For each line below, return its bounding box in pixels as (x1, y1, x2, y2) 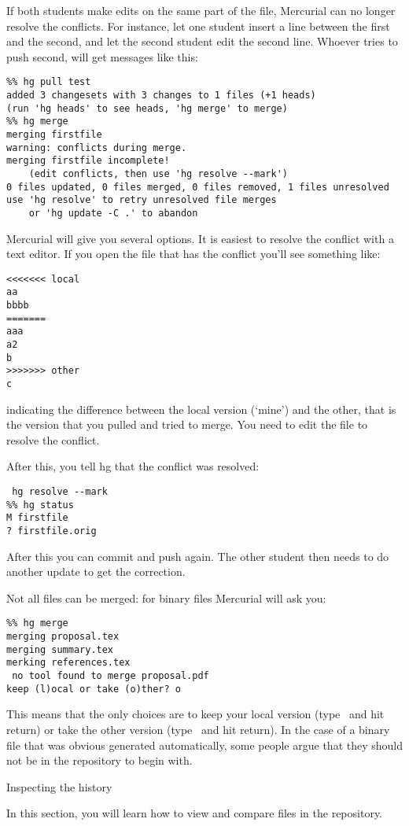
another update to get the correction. (6, 563, 186, 580)
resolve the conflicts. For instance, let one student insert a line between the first (6, 17, 390, 34)
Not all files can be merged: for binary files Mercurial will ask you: (6, 589, 326, 606)
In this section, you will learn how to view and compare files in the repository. (6, 805, 383, 821)
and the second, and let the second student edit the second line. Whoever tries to (6, 33, 398, 50)
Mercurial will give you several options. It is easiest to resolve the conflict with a (6, 230, 394, 246)
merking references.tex (6, 657, 131, 669)
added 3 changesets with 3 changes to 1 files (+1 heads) (6, 90, 316, 101)
